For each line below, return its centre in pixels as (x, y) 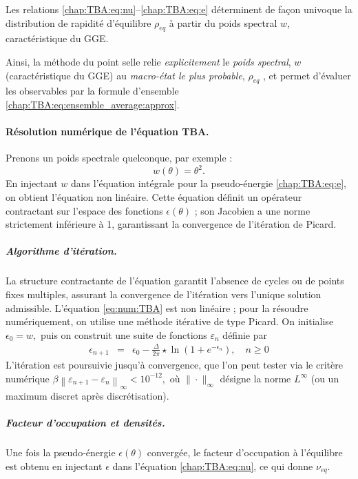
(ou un (325, 378)
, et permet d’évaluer (307, 75)
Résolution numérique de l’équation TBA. (107, 131)
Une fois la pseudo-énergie (61, 452)
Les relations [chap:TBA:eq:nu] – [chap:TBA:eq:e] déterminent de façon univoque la (179, 9)
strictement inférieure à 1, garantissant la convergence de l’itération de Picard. (171, 224)
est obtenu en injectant (54, 466)
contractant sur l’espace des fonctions (84, 210)
